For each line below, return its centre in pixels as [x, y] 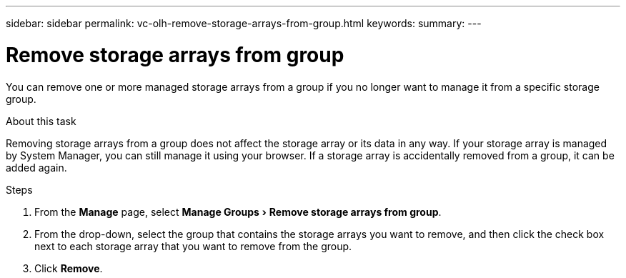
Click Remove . [69, 268]
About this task [41, 121]
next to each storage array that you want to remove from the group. [193, 246]
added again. [36, 167]
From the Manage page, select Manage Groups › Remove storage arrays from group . [238, 212]
